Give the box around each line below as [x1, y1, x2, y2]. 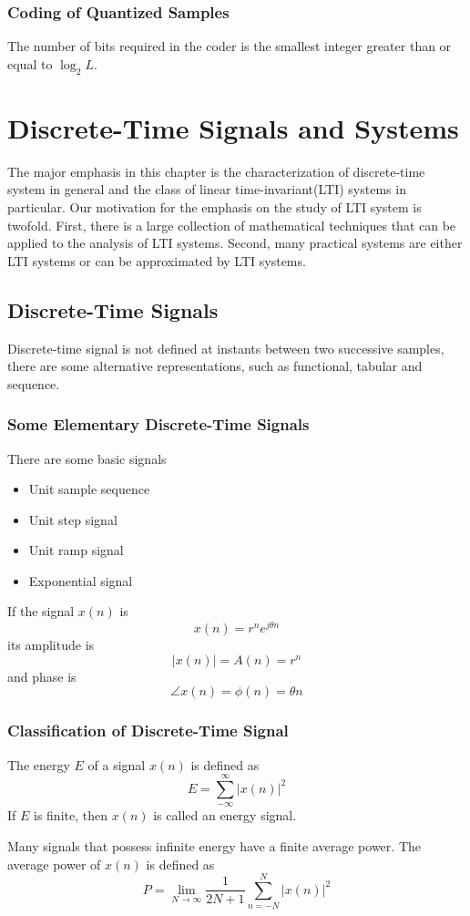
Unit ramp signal [28, 540, 124, 560]
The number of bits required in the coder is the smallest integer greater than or [7, 36, 452, 56]
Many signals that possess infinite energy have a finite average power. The [7, 836, 421, 855]
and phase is [7, 666, 77, 685]
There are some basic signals [7, 448, 167, 468]
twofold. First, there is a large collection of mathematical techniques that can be [7, 215, 456, 234]
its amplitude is [7, 635, 95, 654]
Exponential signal [28, 571, 133, 590]
